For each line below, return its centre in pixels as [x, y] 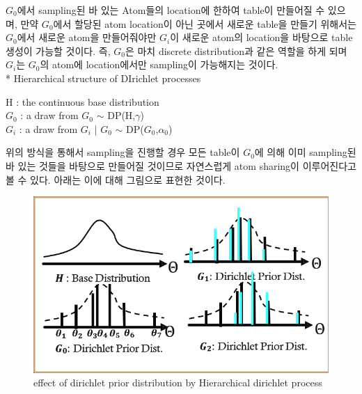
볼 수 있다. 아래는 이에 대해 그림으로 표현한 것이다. [116, 179]
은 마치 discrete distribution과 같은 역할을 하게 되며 [236, 50]
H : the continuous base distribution [82, 101]
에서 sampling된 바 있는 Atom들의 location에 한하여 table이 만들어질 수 [171, 10]
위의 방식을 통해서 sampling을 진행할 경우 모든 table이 [123, 152]
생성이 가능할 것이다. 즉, [58, 50]
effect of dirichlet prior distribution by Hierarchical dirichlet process [178, 383]
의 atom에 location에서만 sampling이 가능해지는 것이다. [159, 64]
